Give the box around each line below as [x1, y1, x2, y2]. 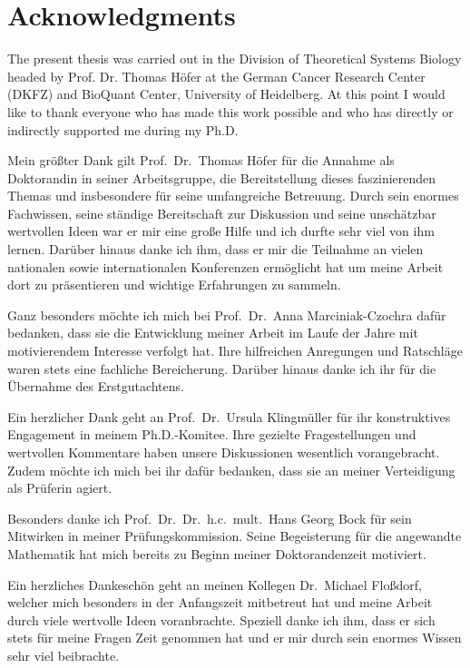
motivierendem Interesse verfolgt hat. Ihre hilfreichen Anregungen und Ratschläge [7, 341, 463, 360]
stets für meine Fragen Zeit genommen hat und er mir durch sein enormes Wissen [7, 628, 462, 647]
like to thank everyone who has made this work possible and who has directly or [7, 102, 454, 121]
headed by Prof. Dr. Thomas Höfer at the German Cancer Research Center [7, 66, 426, 85]
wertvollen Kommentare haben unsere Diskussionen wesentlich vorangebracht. [7, 443, 440, 461]
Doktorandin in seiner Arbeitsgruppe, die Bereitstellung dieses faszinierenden [7, 168, 436, 187]
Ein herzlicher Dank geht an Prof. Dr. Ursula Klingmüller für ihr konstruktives [7, 407, 451, 426]
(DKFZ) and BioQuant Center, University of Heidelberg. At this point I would [7, 84, 446, 103]
